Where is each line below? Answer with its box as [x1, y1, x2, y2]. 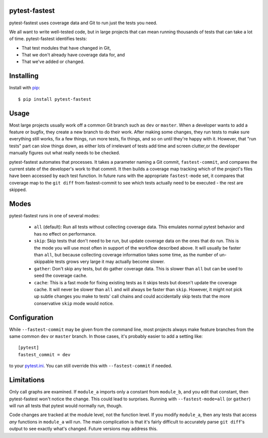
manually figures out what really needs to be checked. [9, 150, 120, 156]
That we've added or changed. [21, 59, 84, 64]
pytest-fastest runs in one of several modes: [9, 213, 100, 219]
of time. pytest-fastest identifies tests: [9, 36, 87, 42]
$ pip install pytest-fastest [18, 96, 92, 102]
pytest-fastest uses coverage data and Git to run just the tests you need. [9, 20, 157, 26]
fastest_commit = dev [18, 352, 70, 357]
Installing [9, 72, 39, 80]
